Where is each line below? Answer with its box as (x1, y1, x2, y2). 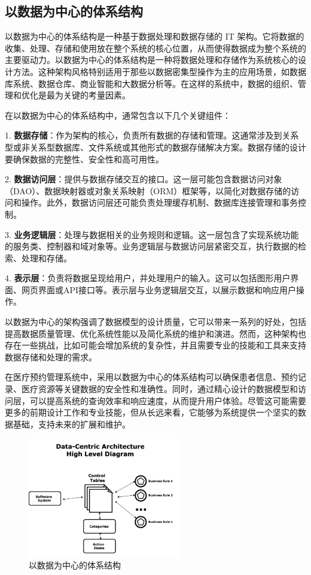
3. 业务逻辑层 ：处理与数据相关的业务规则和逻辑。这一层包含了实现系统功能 (5, 228, 299, 240)
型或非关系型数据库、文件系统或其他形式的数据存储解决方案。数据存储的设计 (5, 140, 306, 153)
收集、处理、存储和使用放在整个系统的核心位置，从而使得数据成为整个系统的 (5, 41, 306, 54)
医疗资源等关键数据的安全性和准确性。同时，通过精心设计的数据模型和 (21, 383, 298, 395)
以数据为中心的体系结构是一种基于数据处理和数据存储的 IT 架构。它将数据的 (5, 30, 304, 43)
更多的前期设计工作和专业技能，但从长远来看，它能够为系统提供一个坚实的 (5, 406, 298, 419)
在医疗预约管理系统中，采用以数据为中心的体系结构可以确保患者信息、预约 (5, 371, 298, 383)
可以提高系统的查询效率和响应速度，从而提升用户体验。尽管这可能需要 (29, 394, 306, 407)
